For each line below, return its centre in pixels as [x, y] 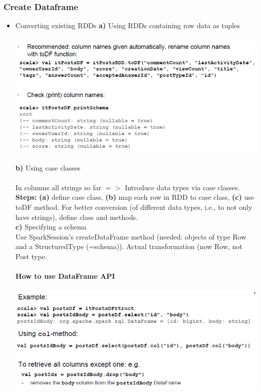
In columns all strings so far [58, 187]
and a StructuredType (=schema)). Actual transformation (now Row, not [129, 246]
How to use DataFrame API [65, 276]
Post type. [31, 256]
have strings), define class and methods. [76, 217]
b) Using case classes [48, 167]
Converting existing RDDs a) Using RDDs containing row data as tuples [128, 25]
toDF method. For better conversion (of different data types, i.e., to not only [134, 207]
